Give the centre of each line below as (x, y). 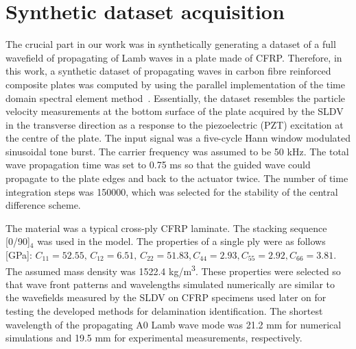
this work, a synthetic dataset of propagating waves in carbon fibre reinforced (168, 71)
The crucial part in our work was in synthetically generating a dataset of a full (171, 44)
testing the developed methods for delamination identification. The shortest (164, 311)
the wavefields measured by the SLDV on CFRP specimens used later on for (166, 297)
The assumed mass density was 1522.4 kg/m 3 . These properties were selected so (173, 270)
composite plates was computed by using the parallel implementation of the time (175, 84)
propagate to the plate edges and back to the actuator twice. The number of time (177, 178)
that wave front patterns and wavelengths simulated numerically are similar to (170, 284)
